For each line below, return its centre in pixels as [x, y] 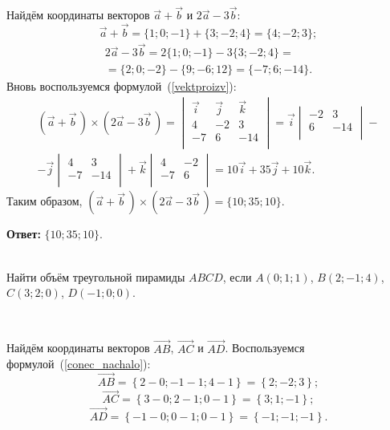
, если [237, 276]
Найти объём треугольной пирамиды [96, 276]
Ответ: [24, 234]
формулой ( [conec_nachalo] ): [79, 364]
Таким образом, [45, 201]
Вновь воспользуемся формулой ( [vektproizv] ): [122, 86]
